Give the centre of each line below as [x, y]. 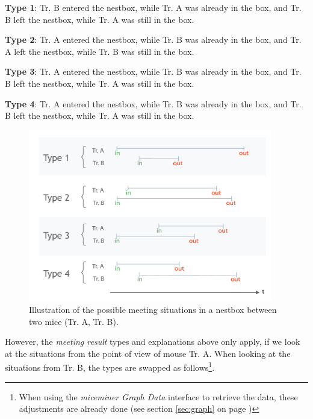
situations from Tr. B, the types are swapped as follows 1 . [110, 366]
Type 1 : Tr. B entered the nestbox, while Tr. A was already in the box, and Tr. [153, 7]
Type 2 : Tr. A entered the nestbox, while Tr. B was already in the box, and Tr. [153, 39]
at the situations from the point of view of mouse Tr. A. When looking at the [148, 353]
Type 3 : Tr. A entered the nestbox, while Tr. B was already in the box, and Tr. [153, 71]
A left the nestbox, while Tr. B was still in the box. [100, 51]
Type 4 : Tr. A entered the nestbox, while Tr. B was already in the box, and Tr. [153, 103]
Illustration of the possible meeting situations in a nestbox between [153, 309]
